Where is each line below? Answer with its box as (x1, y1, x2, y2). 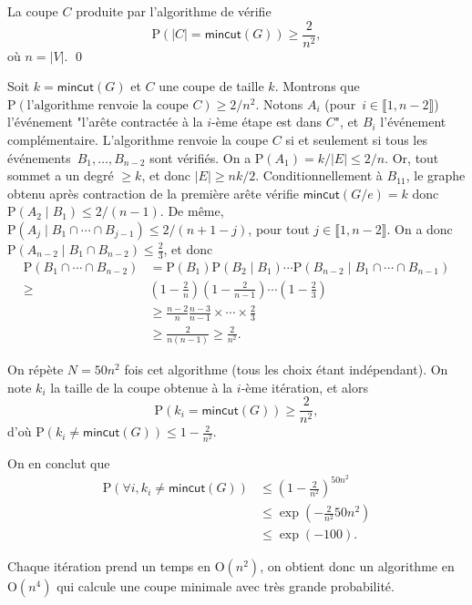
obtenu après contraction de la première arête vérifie (7, 183, 299, 202)
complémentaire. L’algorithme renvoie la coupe (7, 130, 269, 149)
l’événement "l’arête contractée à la (7, 112, 203, 131)
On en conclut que (7, 453, 110, 472)
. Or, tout (385, 148, 439, 167)
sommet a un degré (7, 166, 114, 185)
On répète (7, 360, 64, 379)
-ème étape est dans (211, 112, 323, 131)
